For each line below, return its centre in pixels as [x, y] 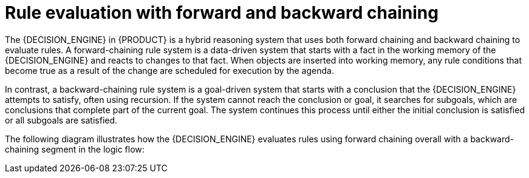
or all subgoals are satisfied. [61, 120]
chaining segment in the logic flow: [75, 149]
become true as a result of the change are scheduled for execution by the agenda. [169, 70]
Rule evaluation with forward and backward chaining [222, 13]
